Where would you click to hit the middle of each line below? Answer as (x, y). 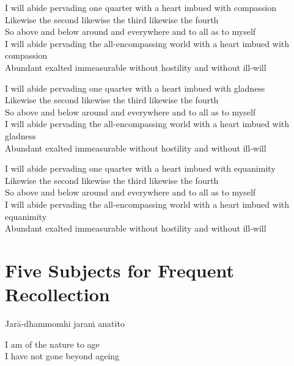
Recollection (57, 294)
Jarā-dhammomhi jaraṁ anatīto (65, 323)
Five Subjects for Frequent (119, 270)
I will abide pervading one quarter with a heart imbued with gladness (135, 88)
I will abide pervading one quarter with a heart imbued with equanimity (140, 168)
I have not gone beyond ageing (62, 356)
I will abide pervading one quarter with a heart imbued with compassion (141, 7)
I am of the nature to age (52, 344)
